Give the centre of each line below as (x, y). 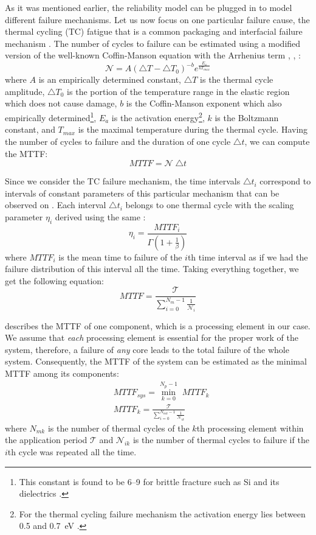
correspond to (285, 181)
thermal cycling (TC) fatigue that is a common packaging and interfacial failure (154, 31)
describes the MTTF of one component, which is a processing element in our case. (158, 325)
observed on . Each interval (56, 205)
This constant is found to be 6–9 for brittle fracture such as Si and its (149, 481)
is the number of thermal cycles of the (118, 428)
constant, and (30, 129)
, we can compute (277, 141)
